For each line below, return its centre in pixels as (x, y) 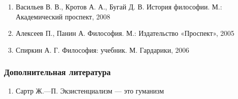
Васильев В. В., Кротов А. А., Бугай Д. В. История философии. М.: (119, 6)
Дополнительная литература (57, 72)
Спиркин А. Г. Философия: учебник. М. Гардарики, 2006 (102, 49)
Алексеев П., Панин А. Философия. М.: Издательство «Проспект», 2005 (125, 33)
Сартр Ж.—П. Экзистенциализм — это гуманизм (90, 90)
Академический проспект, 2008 (63, 16)
